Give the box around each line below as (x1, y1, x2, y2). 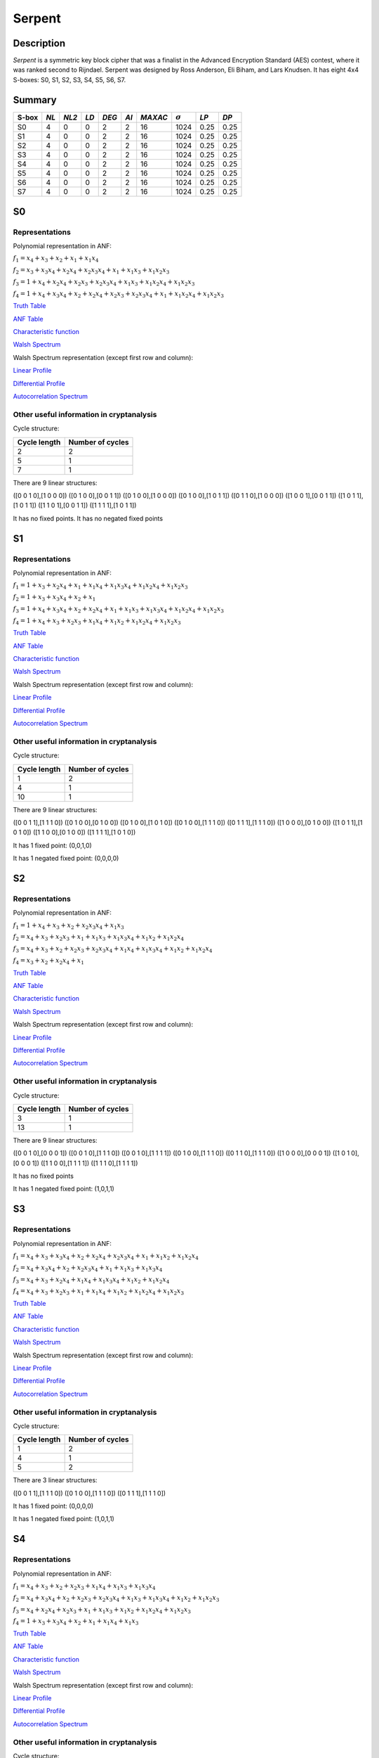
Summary (13, 94, 57, 105)
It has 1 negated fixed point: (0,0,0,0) (13, 854, 119, 863)
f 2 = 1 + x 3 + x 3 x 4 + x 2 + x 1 (13, 593, 96, 603)
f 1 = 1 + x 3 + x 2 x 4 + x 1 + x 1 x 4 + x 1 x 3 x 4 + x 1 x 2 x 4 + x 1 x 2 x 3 (13, 581, 189, 591)
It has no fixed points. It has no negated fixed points (13, 514, 164, 522)
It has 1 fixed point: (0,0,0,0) (13, 1502, 94, 1510)
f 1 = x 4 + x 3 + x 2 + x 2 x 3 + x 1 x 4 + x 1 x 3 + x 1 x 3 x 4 (13, 1582, 156, 1591)
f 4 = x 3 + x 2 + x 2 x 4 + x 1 (13, 956, 84, 966)
